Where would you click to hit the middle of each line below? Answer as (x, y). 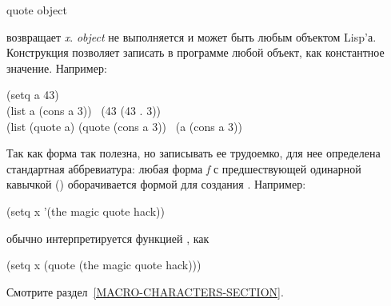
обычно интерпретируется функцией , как (108, 238)
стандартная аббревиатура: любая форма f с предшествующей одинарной (184, 168)
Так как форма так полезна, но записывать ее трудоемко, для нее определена (194, 153)
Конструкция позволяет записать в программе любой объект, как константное (195, 52)
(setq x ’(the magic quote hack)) (86, 211)
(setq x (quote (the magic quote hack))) (104, 265)
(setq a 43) (33, 95)
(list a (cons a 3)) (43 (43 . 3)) (84, 110)
